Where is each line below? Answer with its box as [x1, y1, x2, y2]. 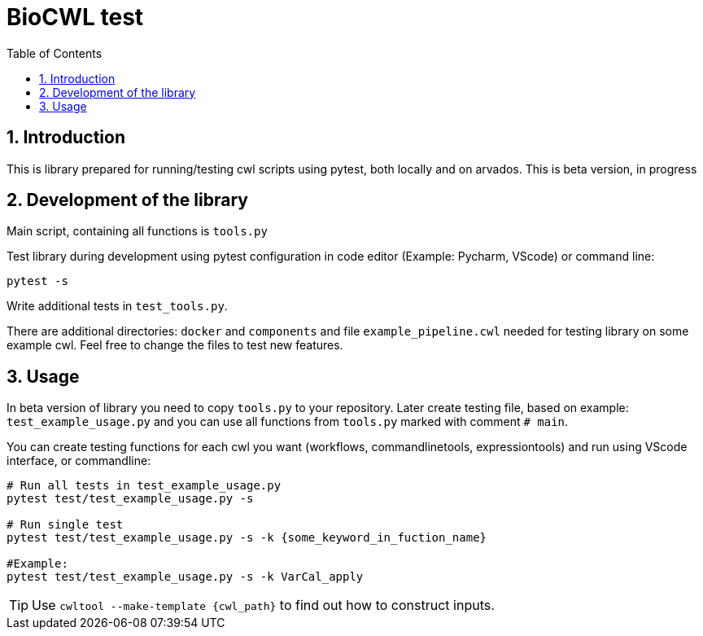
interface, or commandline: [7, 454, 151, 468]
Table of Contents [7, 46, 103, 60]
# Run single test [7, 518, 124, 532]
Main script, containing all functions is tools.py [7, 224, 268, 239]
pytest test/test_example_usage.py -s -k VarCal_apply [7, 570, 364, 584]
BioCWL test [7, 3, 144, 31]
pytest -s [7, 274, 68, 288]
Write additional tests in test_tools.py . [7, 299, 228, 314]
